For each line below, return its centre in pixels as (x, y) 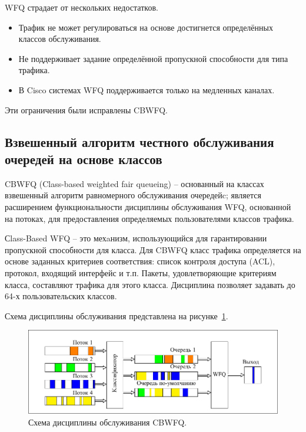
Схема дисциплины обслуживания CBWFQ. (108, 422)
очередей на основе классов (84, 158)
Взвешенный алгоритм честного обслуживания (139, 141)
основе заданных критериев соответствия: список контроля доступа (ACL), (140, 261)
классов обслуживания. (60, 39)
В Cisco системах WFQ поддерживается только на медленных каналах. (147, 89)
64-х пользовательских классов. (61, 296)
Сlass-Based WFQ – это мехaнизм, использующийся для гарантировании (136, 238)
